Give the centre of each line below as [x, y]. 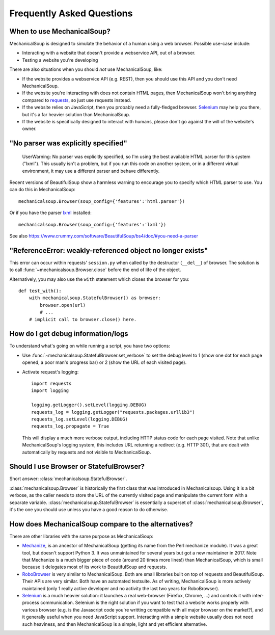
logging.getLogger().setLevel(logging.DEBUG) [89, 405]
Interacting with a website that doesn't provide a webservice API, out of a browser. [109, 53]
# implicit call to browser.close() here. [83, 319]
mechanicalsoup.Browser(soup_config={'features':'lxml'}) [92, 224]
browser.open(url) [63, 305]
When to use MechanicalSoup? [60, 31]
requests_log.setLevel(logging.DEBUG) [80, 419]
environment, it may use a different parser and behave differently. [91, 171]
